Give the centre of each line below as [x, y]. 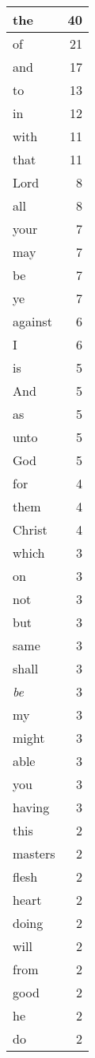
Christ [30, 529]
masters [34, 853]
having [31, 807]
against [32, 321]
